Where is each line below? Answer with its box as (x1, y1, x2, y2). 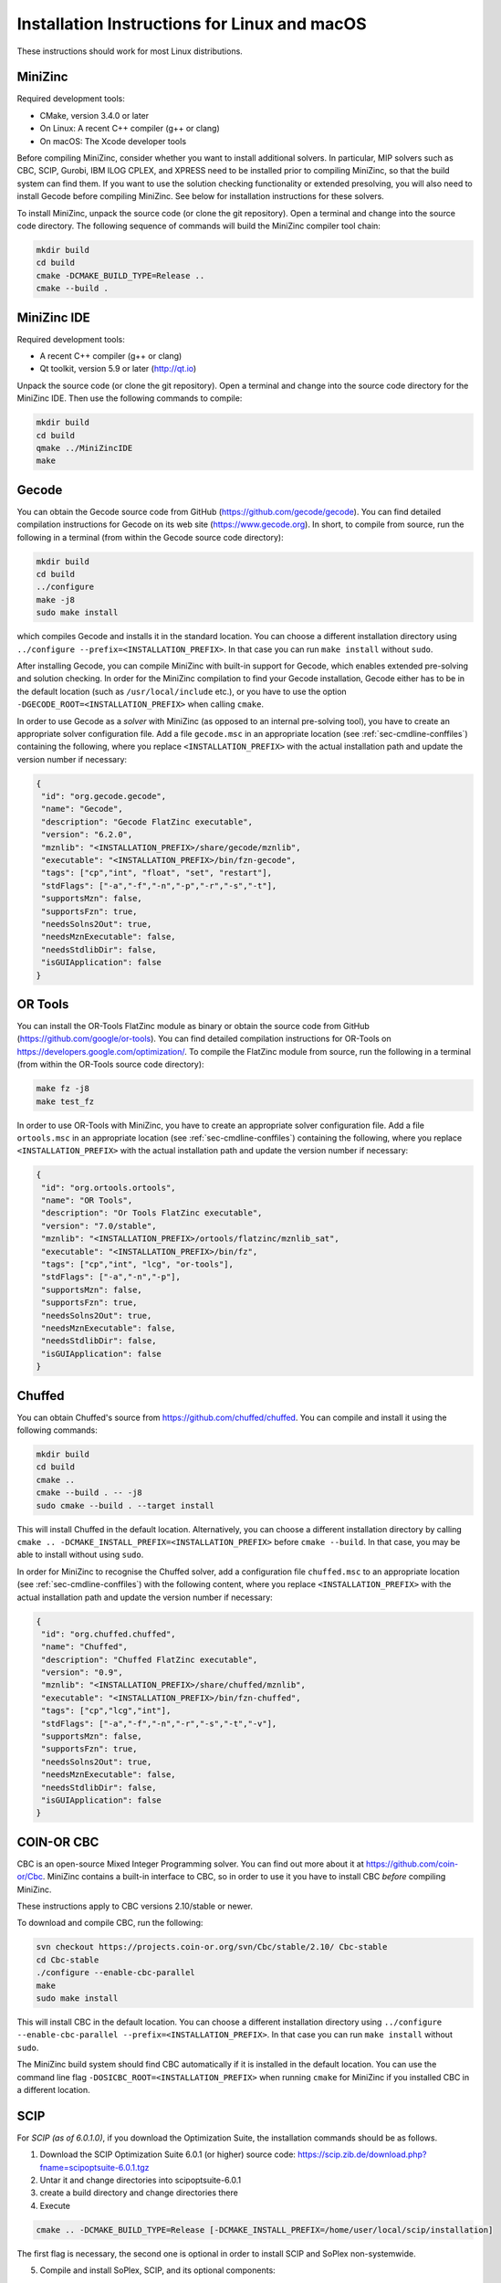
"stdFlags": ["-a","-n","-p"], (41, 1272, 182, 1282)
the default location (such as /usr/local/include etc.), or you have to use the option (16, 686, 347, 697)
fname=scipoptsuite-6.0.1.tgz (39, 2162, 150, 2173)
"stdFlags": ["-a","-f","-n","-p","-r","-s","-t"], (41, 880, 277, 890)
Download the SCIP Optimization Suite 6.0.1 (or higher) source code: (39, 2149, 297, 2160)
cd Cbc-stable (36, 1954, 99, 1965)
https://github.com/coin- (365, 1858, 459, 1869)
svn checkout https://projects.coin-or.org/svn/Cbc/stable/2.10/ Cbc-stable (36, 1941, 388, 1952)
